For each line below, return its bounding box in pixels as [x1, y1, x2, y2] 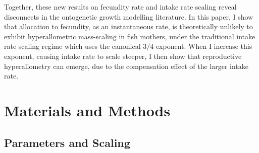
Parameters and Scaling [4, 134, 130, 150]
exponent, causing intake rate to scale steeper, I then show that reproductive [4, 50, 242, 61]
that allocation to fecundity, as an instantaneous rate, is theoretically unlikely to [4, 21, 253, 32]
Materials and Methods [4, 100, 171, 120]
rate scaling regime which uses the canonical [4, 41, 141, 51]
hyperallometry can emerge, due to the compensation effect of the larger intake [4, 60, 249, 71]
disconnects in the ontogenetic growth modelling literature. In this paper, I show [4, 11, 253, 22]
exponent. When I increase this [156, 41, 252, 51]
